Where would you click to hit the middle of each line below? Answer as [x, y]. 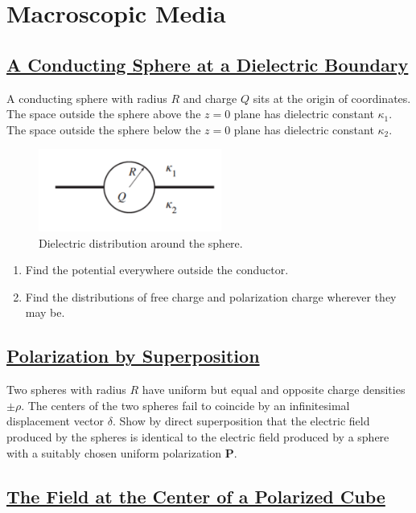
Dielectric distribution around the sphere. [141, 242]
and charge [210, 98]
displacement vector [56, 421]
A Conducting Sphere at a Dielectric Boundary [208, 64]
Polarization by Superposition [133, 356]
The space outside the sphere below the [104, 129]
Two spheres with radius [66, 390]
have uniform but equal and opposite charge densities [274, 390]
